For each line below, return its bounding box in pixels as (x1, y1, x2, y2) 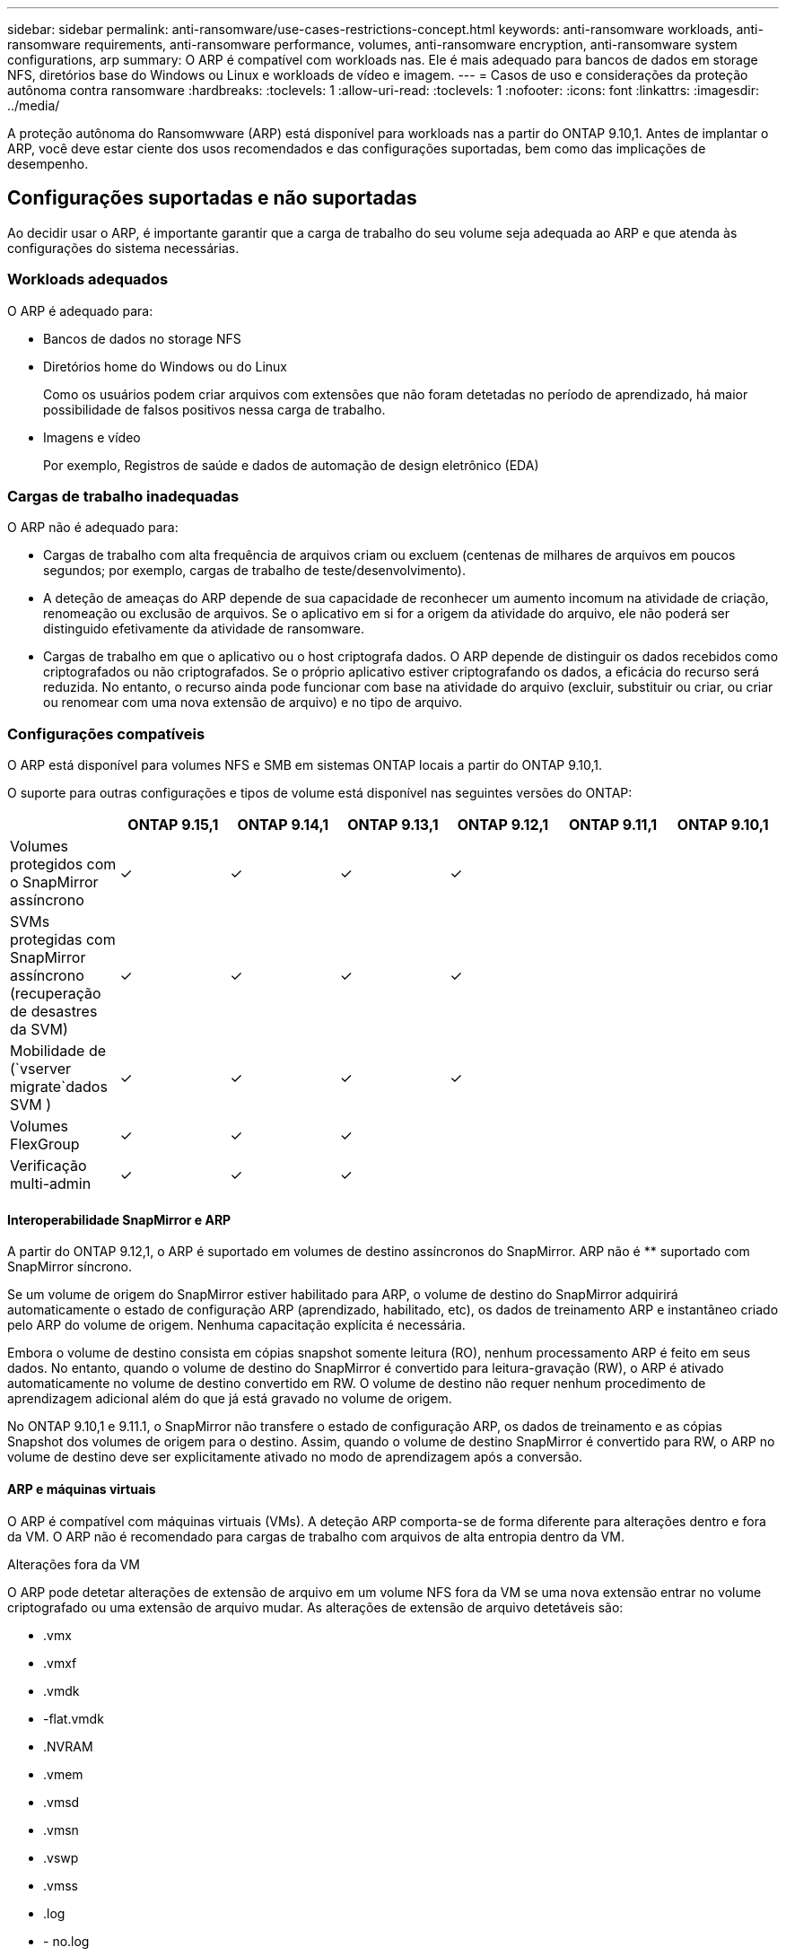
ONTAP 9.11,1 (568, 816, 658, 834)
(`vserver (10, 1060, 72, 1078)
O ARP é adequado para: (7, 302, 153, 319)
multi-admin (10, 1174, 92, 1193)
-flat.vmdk (43, 1710, 104, 1726)
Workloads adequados (7, 270, 169, 289)
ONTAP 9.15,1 (127, 816, 219, 834)
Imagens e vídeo (43, 429, 141, 445)
